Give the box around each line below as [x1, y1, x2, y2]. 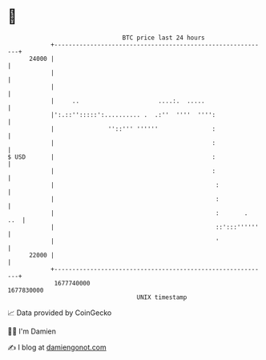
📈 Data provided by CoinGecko [7, 308, 112, 318]
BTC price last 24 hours [122, 34, 205, 42]
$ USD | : [7, 152, 216, 161]
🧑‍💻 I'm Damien [7, 326, 57, 336]
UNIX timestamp [136, 293, 187, 301]
